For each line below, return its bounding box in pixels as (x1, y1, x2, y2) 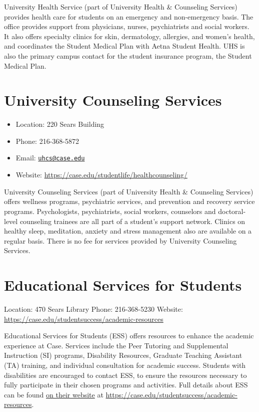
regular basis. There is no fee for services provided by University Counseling (4, 235, 237, 246)
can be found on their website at (4, 389, 103, 399)
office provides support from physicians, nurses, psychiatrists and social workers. (4, 21, 249, 32)
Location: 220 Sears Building (15, 119, 104, 129)
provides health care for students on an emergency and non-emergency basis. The (4, 11, 253, 22)
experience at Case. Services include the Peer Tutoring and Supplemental (4, 340, 228, 350)
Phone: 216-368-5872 (15, 135, 79, 146)
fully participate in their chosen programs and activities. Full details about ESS (4, 379, 248, 390)
